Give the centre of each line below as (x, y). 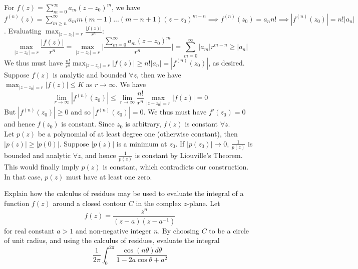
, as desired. (227, 62)
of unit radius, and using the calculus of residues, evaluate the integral (112, 240)
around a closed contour (90, 203)
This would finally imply (42, 167)
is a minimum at (142, 143)
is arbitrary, (143, 124)
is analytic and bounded (90, 74)
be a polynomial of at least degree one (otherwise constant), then (138, 134)
